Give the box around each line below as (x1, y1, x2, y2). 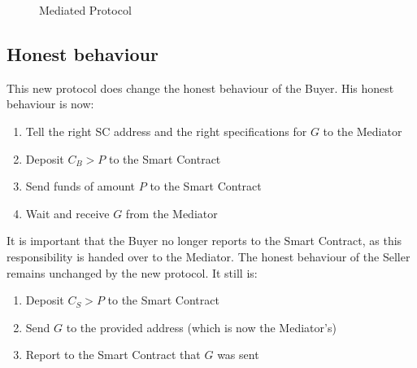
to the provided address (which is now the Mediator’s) (66, 318, 337, 335)
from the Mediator (125, 204, 218, 221)
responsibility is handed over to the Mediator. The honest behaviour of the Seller (7, 248, 410, 265)
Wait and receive (25, 204, 110, 221)
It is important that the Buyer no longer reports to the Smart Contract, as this (7, 232, 402, 249)
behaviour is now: (7, 95, 94, 112)
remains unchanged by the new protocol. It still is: (7, 264, 258, 281)
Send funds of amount (25, 177, 136, 195)
